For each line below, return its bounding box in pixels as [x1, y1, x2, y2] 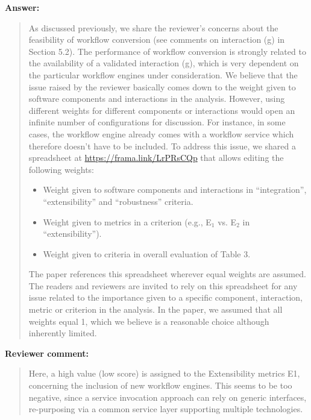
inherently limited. [28, 327, 97, 339]
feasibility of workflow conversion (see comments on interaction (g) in [28, 33, 285, 46]
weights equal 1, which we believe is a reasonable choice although [28, 315, 269, 327]
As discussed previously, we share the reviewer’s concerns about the [28, 21, 278, 34]
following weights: [28, 163, 94, 175]
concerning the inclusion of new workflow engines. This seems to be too [28, 379, 292, 392]
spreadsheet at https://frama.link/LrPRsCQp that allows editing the [28, 151, 284, 164]
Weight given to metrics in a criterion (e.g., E [43, 215, 212, 228]
